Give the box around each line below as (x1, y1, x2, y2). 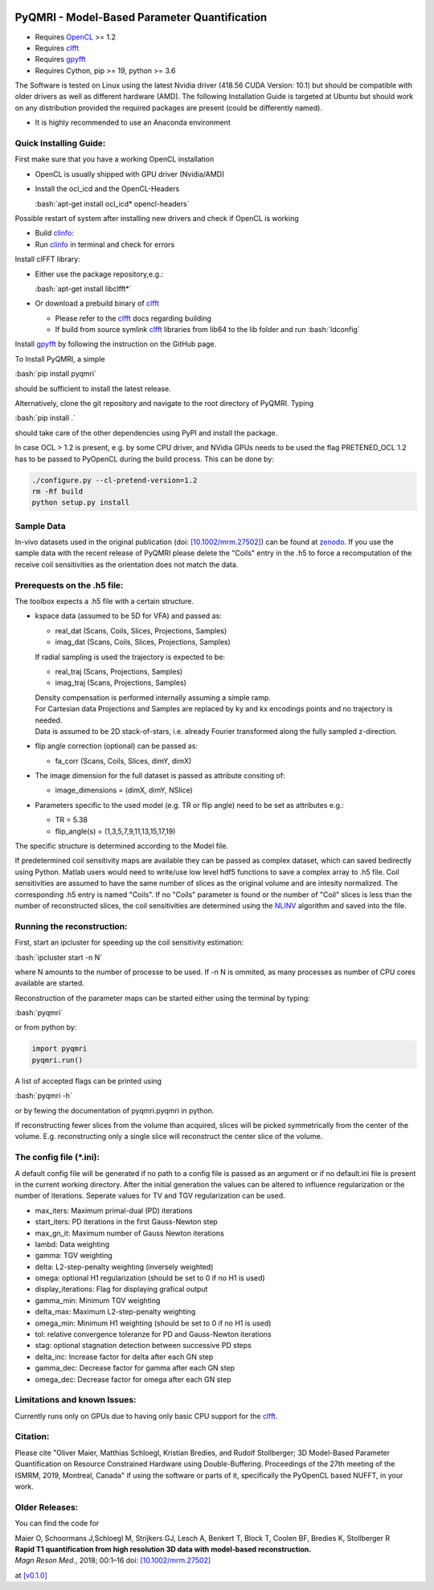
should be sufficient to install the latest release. (14, 383, 172, 393)
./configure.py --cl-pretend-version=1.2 (31, 475, 198, 485)
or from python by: (14, 1022, 77, 1032)
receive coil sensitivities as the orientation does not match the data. (14, 559, 239, 569)
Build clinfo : (35, 228, 74, 238)
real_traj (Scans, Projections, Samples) (55, 666, 183, 676)
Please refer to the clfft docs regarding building (55, 313, 212, 323)
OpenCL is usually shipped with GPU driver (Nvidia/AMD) (35, 169, 225, 178)
